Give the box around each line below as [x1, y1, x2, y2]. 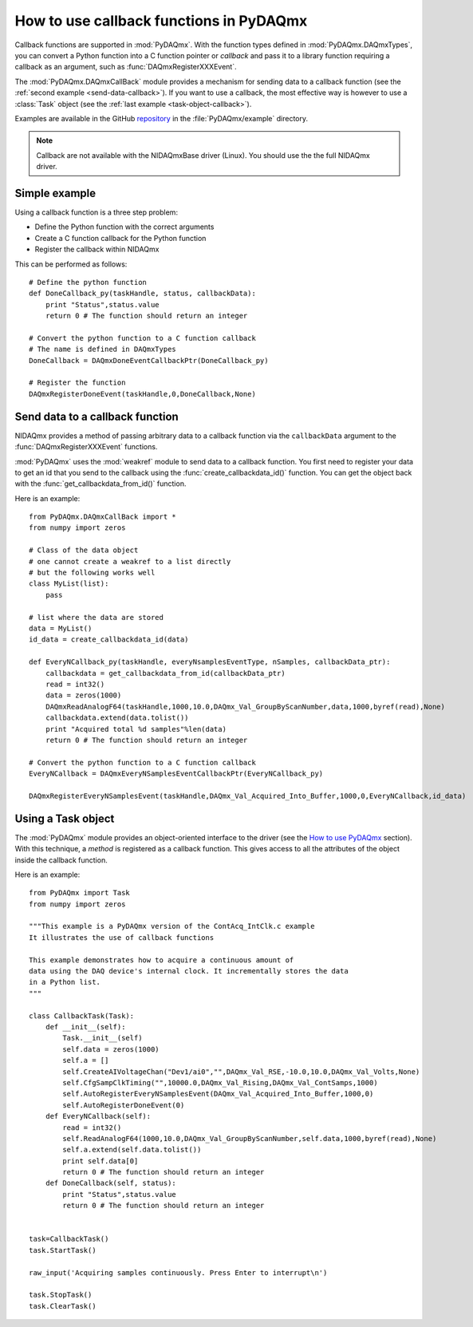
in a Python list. [29, 977, 101, 987]
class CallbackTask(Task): [29, 1011, 135, 1021]
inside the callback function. [14, 855, 108, 865]
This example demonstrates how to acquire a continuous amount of [29, 955, 294, 965]
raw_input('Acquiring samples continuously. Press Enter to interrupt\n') [29, 1268, 328, 1277]
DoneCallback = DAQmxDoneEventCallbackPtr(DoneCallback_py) [29, 356, 269, 365]
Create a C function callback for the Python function [34, 233, 207, 243]
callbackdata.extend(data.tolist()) [45, 713, 189, 722]
